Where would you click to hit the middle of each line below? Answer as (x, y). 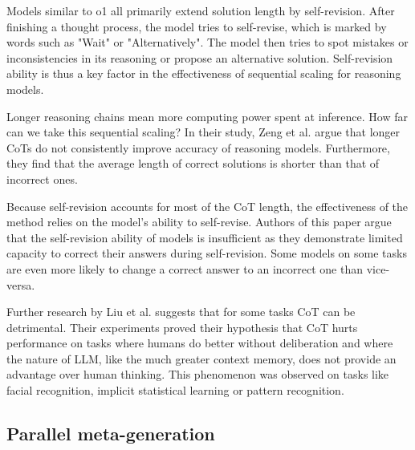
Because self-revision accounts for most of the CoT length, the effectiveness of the (207, 206)
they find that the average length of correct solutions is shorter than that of (193, 163)
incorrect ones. (42, 178)
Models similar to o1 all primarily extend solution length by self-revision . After (201, 10)
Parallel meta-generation (111, 434)
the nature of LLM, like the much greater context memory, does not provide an (201, 358)
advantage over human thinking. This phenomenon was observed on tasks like (198, 374)
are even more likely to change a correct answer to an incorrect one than (185, 268)
